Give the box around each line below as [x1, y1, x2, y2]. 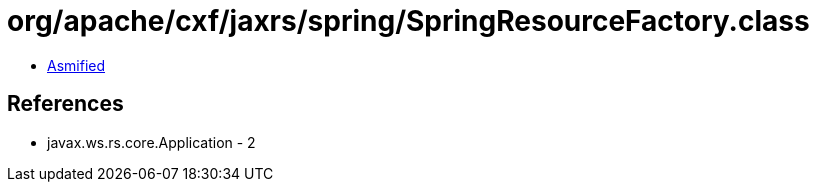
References [7, 91, 124, 117]
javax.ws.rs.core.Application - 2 [47, 133, 256, 151]
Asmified [47, 56, 106, 74]
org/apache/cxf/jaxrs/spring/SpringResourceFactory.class [7, 4, 810, 38]
